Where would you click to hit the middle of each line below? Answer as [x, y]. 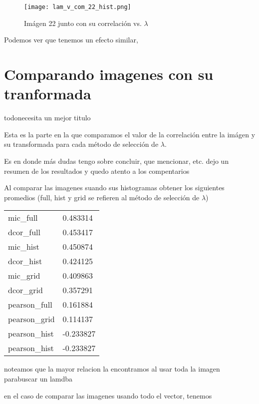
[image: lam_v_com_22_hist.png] [78, 7]
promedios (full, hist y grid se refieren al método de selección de [102, 197]
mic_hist [24, 247]
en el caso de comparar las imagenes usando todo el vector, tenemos [108, 395]
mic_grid [24, 276]
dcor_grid [25, 290]
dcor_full [24, 232]
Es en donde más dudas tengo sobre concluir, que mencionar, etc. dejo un [117, 161]
